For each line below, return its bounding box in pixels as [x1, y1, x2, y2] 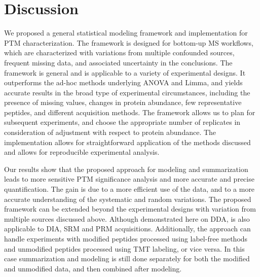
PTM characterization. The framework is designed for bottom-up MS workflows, [4, 37, 253, 48]
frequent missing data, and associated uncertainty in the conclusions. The [4, 57, 233, 67]
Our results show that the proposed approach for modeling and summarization [4, 163, 248, 174]
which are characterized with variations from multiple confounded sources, [4, 47, 235, 58]
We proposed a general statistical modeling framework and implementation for [4, 27, 248, 38]
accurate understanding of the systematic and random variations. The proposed [4, 193, 251, 204]
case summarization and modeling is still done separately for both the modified [4, 253, 250, 264]
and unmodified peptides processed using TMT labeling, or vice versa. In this [4, 243, 245, 254]
